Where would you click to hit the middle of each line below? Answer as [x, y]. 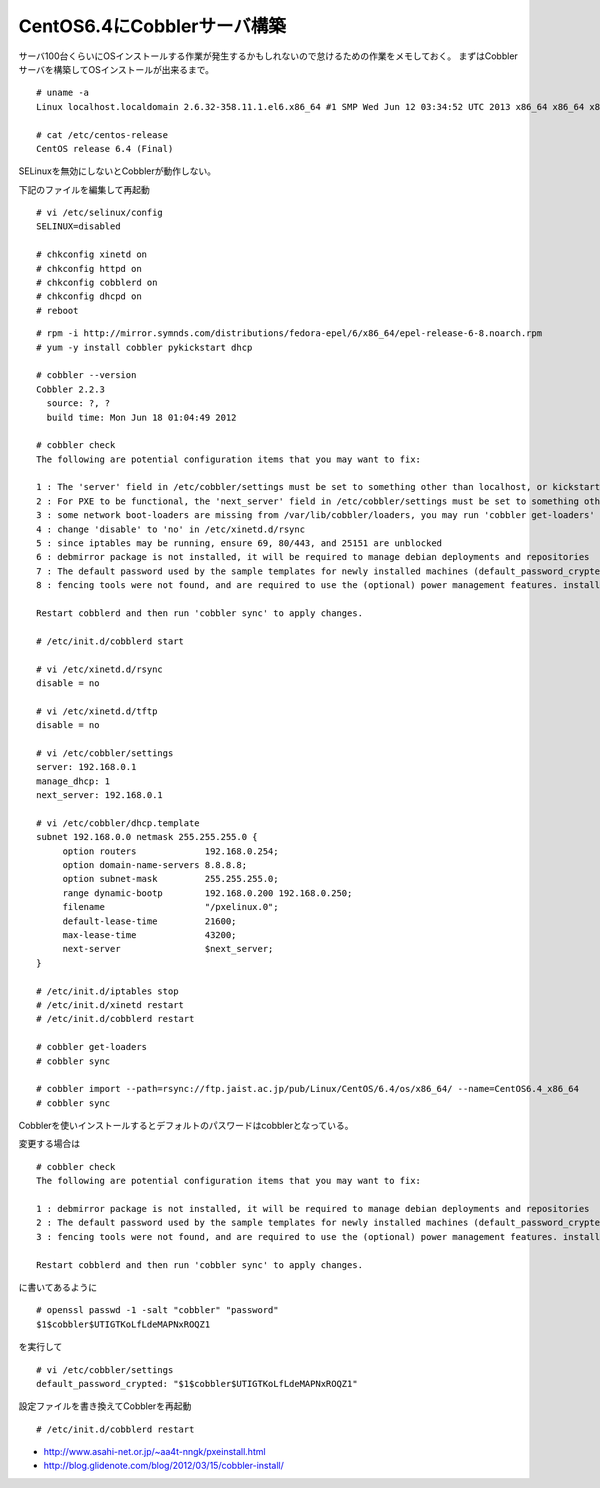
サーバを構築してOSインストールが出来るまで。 [116, 69]
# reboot [57, 310]
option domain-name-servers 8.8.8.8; [155, 865]
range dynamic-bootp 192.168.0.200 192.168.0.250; [207, 893]
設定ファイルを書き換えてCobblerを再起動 [105, 1406]
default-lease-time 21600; [149, 921]
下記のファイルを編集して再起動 [84, 189]
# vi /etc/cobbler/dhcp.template [118, 823]
